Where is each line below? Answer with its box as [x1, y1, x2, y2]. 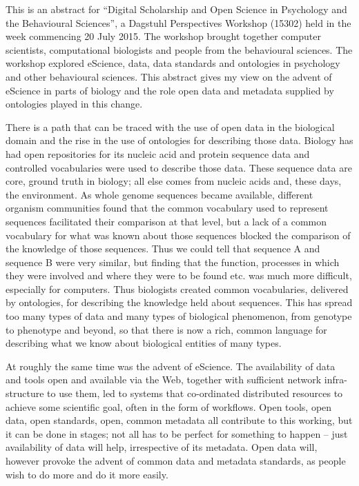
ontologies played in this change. [6, 97, 143, 111]
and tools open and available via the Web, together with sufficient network [6, 372, 322, 387]
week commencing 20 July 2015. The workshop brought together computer [6, 29, 321, 43]
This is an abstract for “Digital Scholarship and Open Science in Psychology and [6, 2, 347, 16]
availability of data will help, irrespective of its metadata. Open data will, [6, 440, 318, 454]
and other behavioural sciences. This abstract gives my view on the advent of [6, 69, 332, 83]
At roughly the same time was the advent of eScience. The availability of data [6, 358, 336, 373]
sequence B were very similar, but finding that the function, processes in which [6, 254, 340, 269]
